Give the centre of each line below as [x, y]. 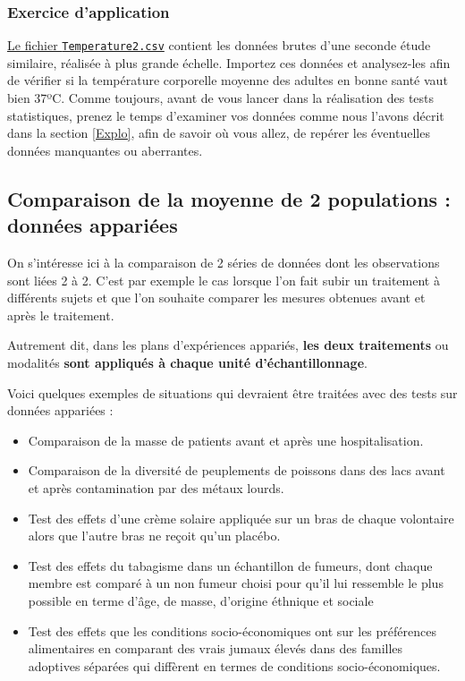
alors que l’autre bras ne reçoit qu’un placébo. [154, 536]
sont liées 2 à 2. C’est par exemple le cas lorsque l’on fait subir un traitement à [224, 280]
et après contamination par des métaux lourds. [156, 487]
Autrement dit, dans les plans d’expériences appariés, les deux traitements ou [228, 345]
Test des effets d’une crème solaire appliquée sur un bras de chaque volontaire [241, 518]
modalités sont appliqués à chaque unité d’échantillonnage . [187, 362]
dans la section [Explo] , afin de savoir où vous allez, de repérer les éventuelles [219, 133]
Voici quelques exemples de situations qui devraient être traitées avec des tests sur [232, 392]
